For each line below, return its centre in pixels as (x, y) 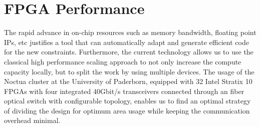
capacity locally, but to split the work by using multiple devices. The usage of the (129, 71)
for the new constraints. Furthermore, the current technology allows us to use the (129, 52)
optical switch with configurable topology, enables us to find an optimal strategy (127, 101)
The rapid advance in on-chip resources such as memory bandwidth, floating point (130, 32)
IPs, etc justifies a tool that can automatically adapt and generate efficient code (126, 42)
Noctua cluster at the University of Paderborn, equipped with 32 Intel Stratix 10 (128, 81)
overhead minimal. (32, 120)
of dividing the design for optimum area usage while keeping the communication (127, 110)
